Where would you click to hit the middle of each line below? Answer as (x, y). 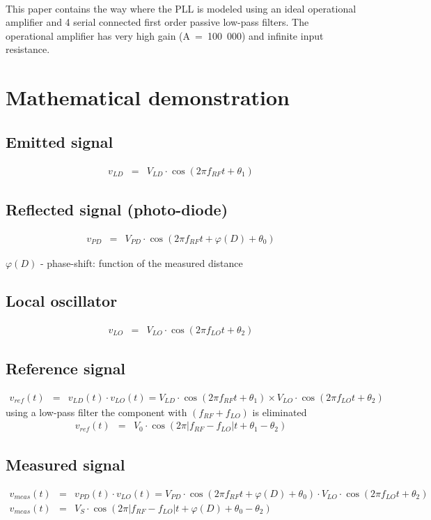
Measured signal (65, 464)
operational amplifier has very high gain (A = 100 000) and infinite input (165, 35)
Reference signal (66, 368)
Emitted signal (60, 141)
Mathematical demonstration (148, 97)
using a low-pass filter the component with (96, 412)
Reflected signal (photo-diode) (117, 209)
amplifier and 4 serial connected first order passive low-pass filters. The (157, 22)
